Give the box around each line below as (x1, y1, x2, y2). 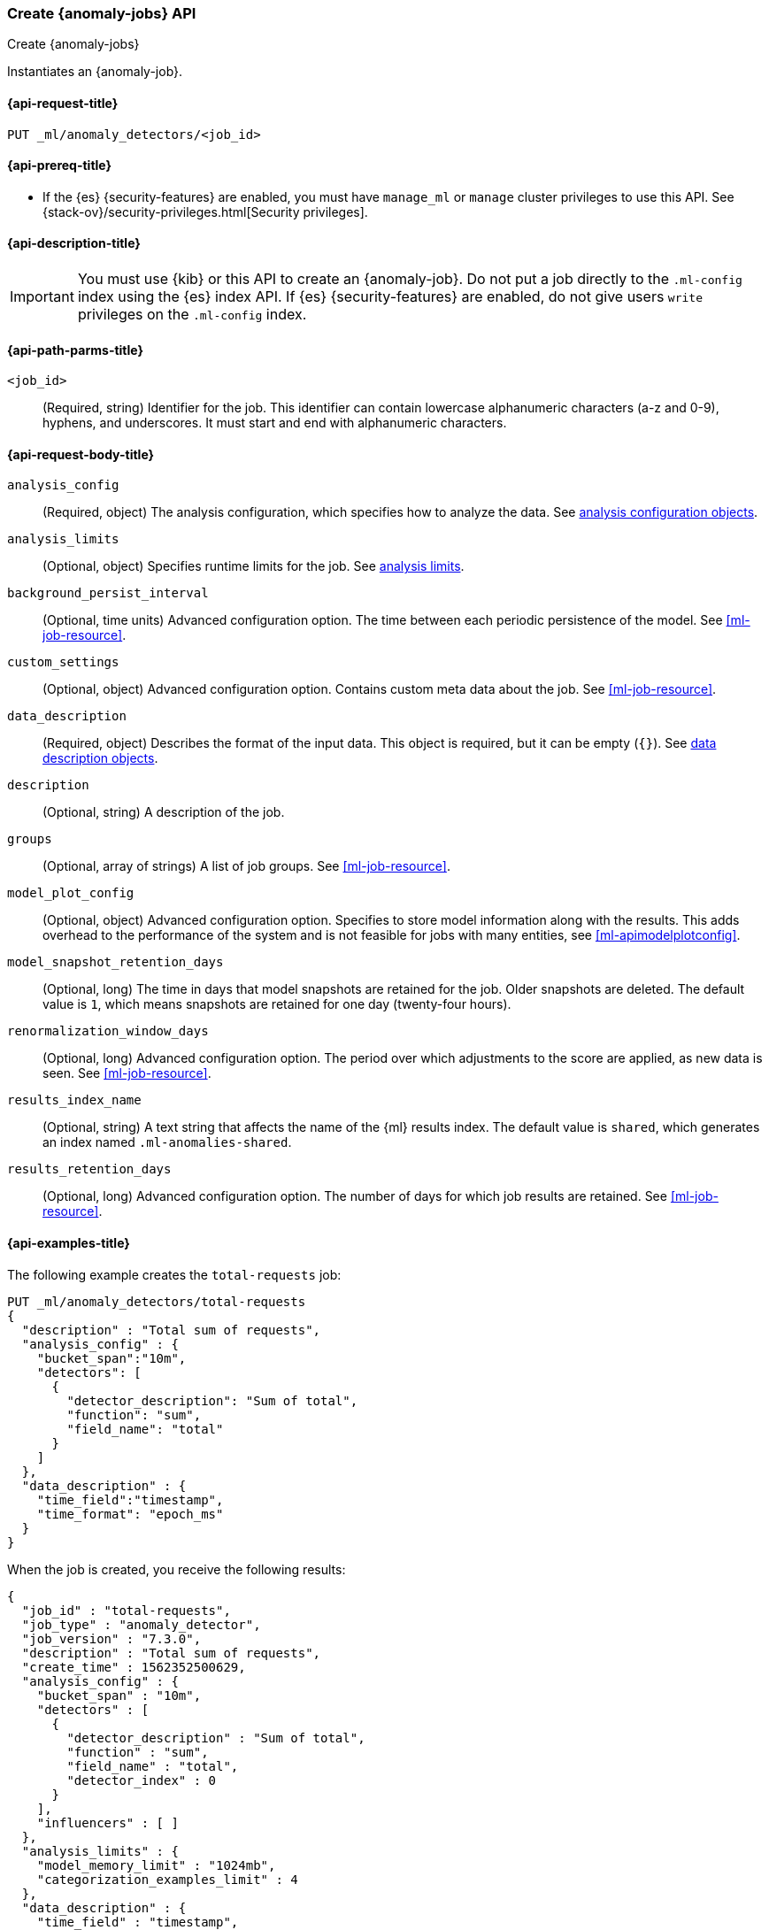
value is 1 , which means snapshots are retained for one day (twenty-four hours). (42, 996, 511, 1012)
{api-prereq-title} (7, 158, 112, 173)
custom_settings (7, 655, 119, 670)
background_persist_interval (7, 586, 209, 601)
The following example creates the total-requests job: (7, 1266, 342, 1282)
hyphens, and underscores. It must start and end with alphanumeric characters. (42, 415, 507, 431)
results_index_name (7, 1093, 142, 1108)
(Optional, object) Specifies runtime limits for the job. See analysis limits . (42, 558, 465, 574)
